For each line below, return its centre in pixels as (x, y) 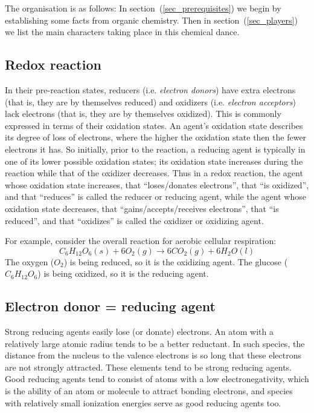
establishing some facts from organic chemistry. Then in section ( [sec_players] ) (151, 20)
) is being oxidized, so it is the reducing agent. (123, 273)
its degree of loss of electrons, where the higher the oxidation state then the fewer (156, 137)
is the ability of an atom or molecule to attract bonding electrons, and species (149, 391)
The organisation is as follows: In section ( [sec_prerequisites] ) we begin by (143, 8)
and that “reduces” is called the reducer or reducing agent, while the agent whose (155, 197)
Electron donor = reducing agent (110, 306)
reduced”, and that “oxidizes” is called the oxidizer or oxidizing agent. (134, 220)
